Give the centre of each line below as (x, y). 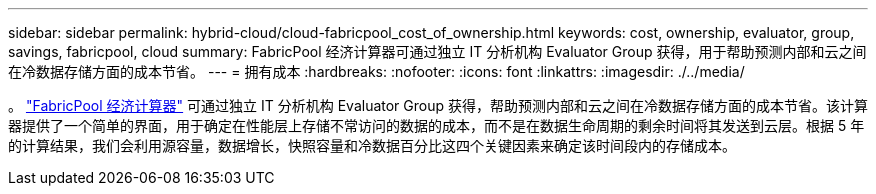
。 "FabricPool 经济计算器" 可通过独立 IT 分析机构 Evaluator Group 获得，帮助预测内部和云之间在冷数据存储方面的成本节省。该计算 (438, 105)
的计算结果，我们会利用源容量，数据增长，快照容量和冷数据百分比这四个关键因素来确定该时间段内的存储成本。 (372, 145)
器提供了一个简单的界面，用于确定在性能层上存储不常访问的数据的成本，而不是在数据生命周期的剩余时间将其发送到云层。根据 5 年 (436, 125)
